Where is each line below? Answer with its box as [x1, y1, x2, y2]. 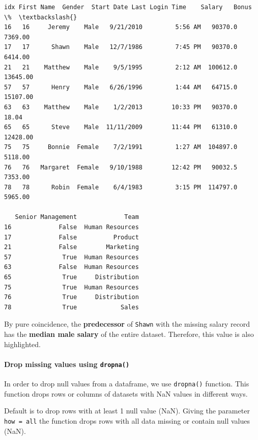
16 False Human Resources [4, 224, 139, 231]
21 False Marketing [4, 243, 139, 251]
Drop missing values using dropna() [4, 358, 130, 369]
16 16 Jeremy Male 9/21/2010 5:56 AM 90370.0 [4, 23, 238, 31]
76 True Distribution [4, 294, 139, 301]
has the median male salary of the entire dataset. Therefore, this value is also [4, 329, 254, 339]
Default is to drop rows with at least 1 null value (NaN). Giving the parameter [4, 405, 250, 416]
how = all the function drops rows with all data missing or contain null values [4, 415, 250, 426]
